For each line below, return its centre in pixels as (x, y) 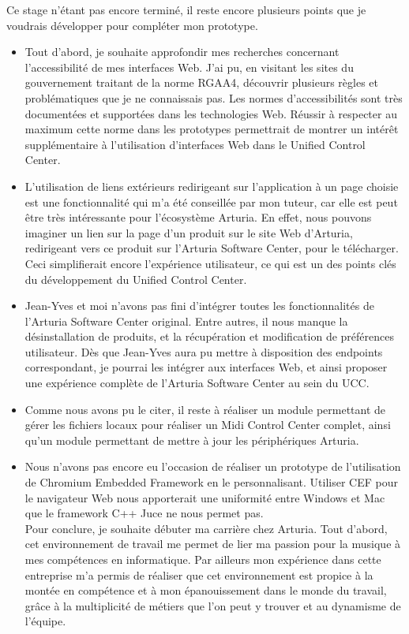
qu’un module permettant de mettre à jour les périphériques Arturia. (192, 440)
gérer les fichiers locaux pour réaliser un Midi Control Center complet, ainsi (208, 425)
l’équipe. (45, 621)
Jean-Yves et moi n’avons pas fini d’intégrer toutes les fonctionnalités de (199, 306)
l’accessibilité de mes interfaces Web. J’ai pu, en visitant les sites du (189, 67)
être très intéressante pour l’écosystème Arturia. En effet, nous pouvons (198, 217)
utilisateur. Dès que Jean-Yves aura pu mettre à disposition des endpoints (204, 351)
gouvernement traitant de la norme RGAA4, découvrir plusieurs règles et (202, 82)
